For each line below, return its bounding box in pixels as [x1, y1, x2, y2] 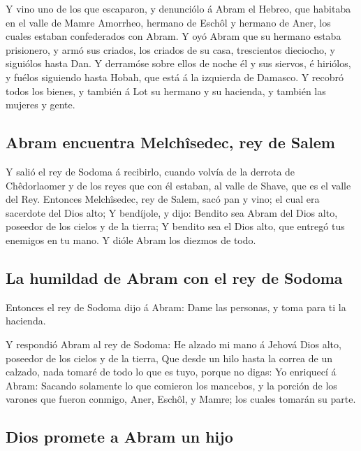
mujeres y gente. [6, 97, 75, 112]
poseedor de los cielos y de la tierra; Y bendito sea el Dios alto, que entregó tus [6, 219, 345, 234]
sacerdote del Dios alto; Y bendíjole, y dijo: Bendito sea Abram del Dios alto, [6, 205, 338, 220]
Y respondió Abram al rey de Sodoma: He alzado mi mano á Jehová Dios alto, [6, 336, 341, 351]
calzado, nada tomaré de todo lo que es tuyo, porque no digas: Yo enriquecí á [6, 364, 337, 379]
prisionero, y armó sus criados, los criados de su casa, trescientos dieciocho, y [6, 42, 335, 57]
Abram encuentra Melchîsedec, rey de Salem [6, 131, 335, 153]
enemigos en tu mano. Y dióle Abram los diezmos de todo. [6, 232, 256, 247]
